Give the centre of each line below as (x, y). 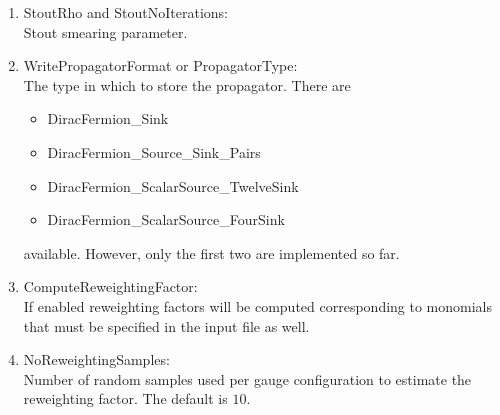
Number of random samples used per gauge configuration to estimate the (247, 378)
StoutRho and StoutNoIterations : (125, 12)
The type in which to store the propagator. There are (187, 84)
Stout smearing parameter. (105, 31)
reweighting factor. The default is (125, 398)
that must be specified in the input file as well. (166, 325)
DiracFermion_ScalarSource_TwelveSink (173, 185)
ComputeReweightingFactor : (110, 286)
